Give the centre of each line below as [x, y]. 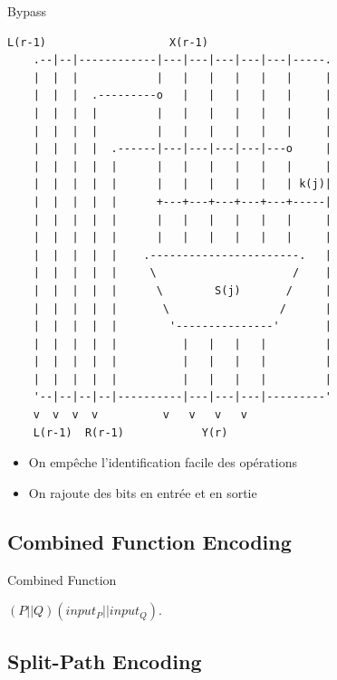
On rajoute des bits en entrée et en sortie [143, 492]
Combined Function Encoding [149, 541]
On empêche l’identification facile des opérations [163, 462]
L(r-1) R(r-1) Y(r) [130, 432]
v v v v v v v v [140, 415]
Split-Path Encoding [105, 661]
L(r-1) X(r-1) [108, 42]
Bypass [27, 11]
